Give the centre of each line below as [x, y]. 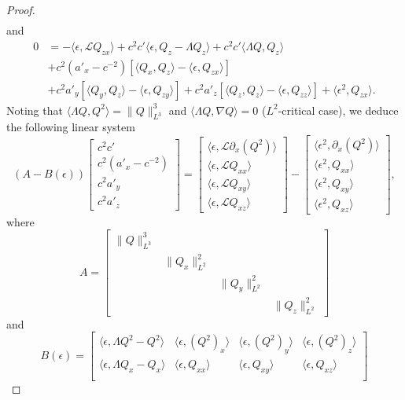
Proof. [21, 9]
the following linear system [71, 127]
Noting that [35, 110]
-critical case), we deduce [338, 110]
